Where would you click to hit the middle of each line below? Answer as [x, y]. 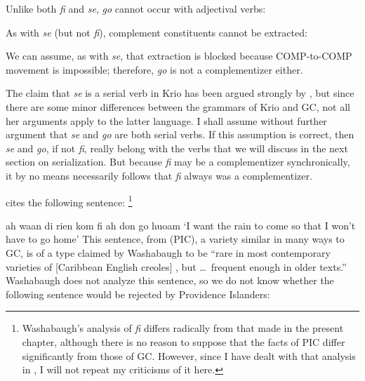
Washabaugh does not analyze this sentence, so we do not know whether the [170, 280]
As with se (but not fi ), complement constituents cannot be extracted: [157, 32]
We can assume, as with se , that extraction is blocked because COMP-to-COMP [179, 56]
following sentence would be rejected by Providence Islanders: [138, 294]
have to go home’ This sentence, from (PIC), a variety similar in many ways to [175, 239]
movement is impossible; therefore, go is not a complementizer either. [154, 69]
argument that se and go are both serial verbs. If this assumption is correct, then [180, 134]
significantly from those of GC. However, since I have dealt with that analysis [189, 355]
